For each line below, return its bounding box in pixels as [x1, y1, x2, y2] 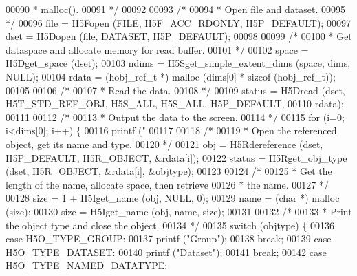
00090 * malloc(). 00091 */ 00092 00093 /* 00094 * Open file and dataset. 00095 [6, 2, 345, 16]
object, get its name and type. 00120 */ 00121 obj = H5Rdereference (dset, [6, 136, 323, 151]
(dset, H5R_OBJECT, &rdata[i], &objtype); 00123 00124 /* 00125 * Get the [6, 164, 332, 178]
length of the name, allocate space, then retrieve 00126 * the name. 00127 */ [6, 177, 329, 191]
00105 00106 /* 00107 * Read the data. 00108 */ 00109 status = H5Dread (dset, [6, 83, 345, 97]
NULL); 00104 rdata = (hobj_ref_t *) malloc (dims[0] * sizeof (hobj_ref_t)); [6, 69, 336, 83]
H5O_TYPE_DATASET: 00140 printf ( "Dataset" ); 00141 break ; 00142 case [6, 244, 327, 259]
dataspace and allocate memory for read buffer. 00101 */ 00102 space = [6, 42, 309, 56]
